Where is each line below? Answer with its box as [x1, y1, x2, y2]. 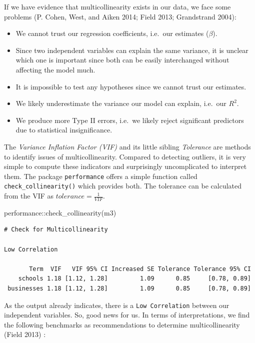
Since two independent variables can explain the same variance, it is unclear [15, 44, 248, 55]
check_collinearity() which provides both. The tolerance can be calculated [4, 180, 242, 191]
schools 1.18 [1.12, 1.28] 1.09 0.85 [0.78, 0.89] [18, 275, 251, 282]
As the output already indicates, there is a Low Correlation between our [4, 299, 229, 310]
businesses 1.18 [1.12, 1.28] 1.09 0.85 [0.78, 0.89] [7, 285, 251, 292]
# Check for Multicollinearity [4, 226, 108, 233]
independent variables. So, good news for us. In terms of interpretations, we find [4, 309, 250, 320]
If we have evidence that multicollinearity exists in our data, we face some [4, 1, 231, 11]
